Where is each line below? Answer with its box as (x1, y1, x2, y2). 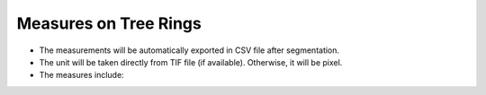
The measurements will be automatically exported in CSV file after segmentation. (39, 45, 340, 56)
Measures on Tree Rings (16, 13, 202, 33)
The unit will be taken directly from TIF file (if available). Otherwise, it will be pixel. (39, 56, 343, 67)
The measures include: (39, 70, 125, 81)
